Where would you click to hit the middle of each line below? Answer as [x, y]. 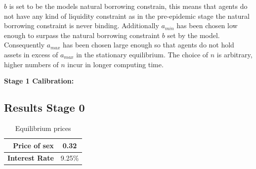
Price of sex [33, 145]
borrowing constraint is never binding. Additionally [82, 25]
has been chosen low [207, 25]
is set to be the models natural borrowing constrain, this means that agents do [128, 6]
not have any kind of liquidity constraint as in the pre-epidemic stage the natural [127, 16]
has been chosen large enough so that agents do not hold [149, 45]
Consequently [24, 45]
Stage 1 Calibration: [39, 81]
